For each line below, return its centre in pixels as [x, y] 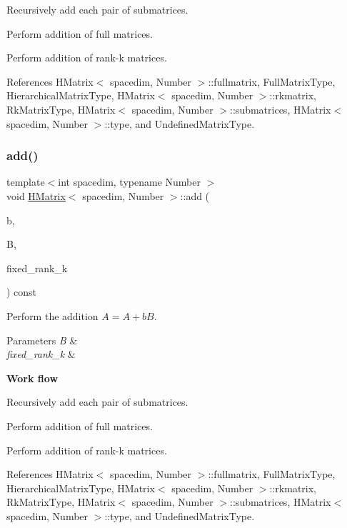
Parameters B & [42, 340]
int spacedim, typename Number [129, 182]
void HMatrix [36, 195]
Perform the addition [52, 315]
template [26, 182]
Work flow [32, 378]
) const [22, 292]
